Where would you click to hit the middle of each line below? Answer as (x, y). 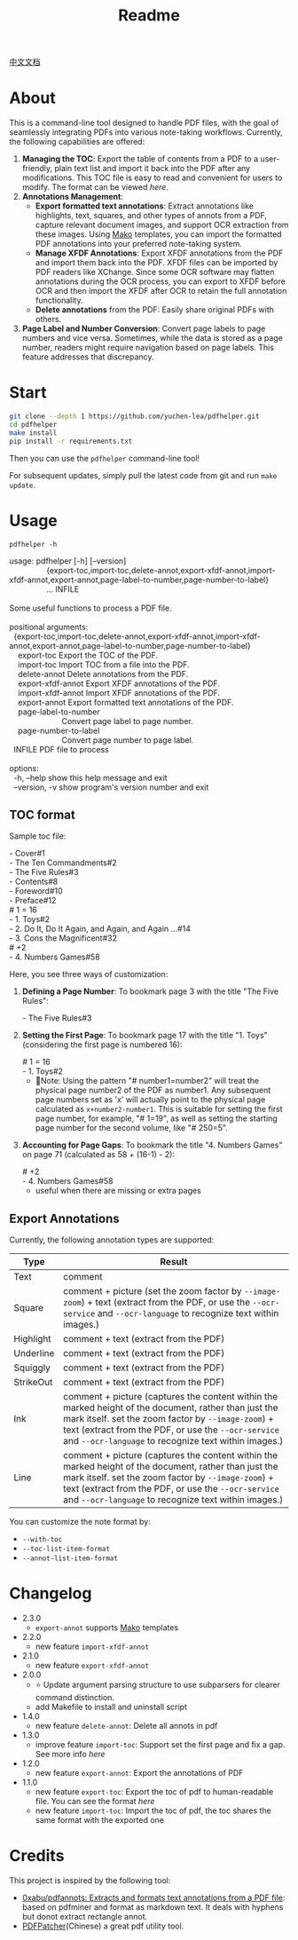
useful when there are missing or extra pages (118, 1191)
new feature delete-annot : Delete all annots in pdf (126, 1726)
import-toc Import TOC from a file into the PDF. (103, 664)
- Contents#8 (34, 882)
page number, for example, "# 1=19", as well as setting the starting (156, 1118)
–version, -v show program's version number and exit (111, 787)
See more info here (70, 1755)
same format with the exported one (99, 1820)
